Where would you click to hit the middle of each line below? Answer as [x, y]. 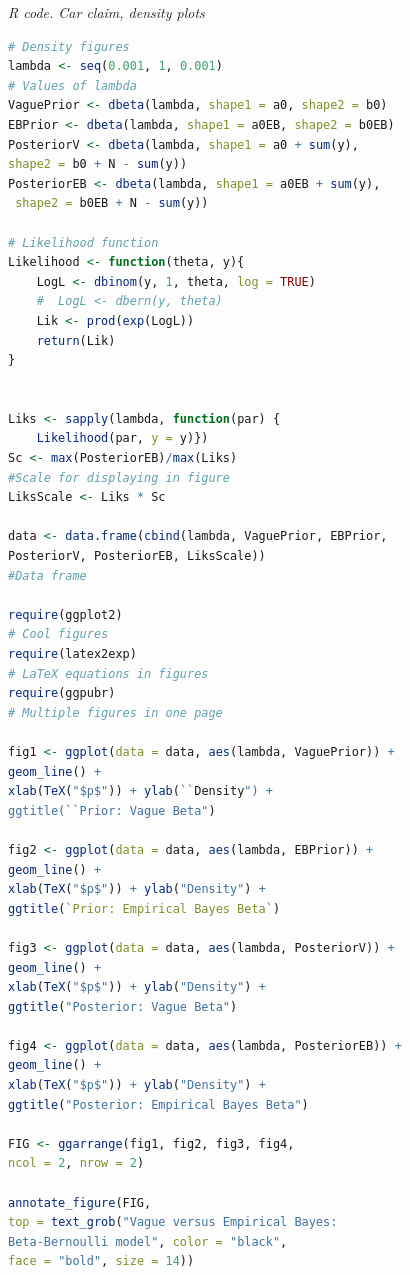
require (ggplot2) [65, 614]
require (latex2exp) [72, 654]
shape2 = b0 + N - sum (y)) [98, 164]
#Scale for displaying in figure [119, 477]
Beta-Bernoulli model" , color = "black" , [148, 1241]
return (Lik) [76, 340]
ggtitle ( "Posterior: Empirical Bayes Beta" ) [158, 1104]
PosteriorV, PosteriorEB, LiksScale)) [137, 556]
